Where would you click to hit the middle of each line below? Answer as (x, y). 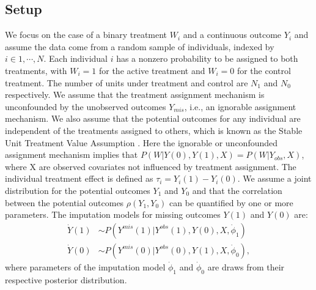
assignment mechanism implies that (72, 154)
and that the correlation (237, 190)
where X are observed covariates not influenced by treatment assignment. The (151, 166)
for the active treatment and (152, 70)
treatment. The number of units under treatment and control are (127, 82)
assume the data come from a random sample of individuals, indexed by (140, 46)
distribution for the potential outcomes (78, 190)
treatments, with (36, 70)
